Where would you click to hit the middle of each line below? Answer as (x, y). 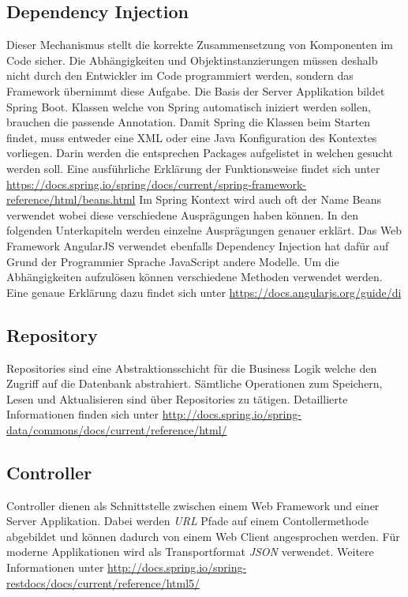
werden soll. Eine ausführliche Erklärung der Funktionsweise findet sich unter (193, 168)
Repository (52, 334)
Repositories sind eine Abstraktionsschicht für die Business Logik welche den (192, 368)
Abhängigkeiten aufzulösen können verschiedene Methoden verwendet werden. (195, 277)
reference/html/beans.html (71, 199)
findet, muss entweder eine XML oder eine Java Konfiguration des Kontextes (192, 137)
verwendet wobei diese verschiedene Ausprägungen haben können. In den (183, 214)
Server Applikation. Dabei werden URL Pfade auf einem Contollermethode (187, 521)
